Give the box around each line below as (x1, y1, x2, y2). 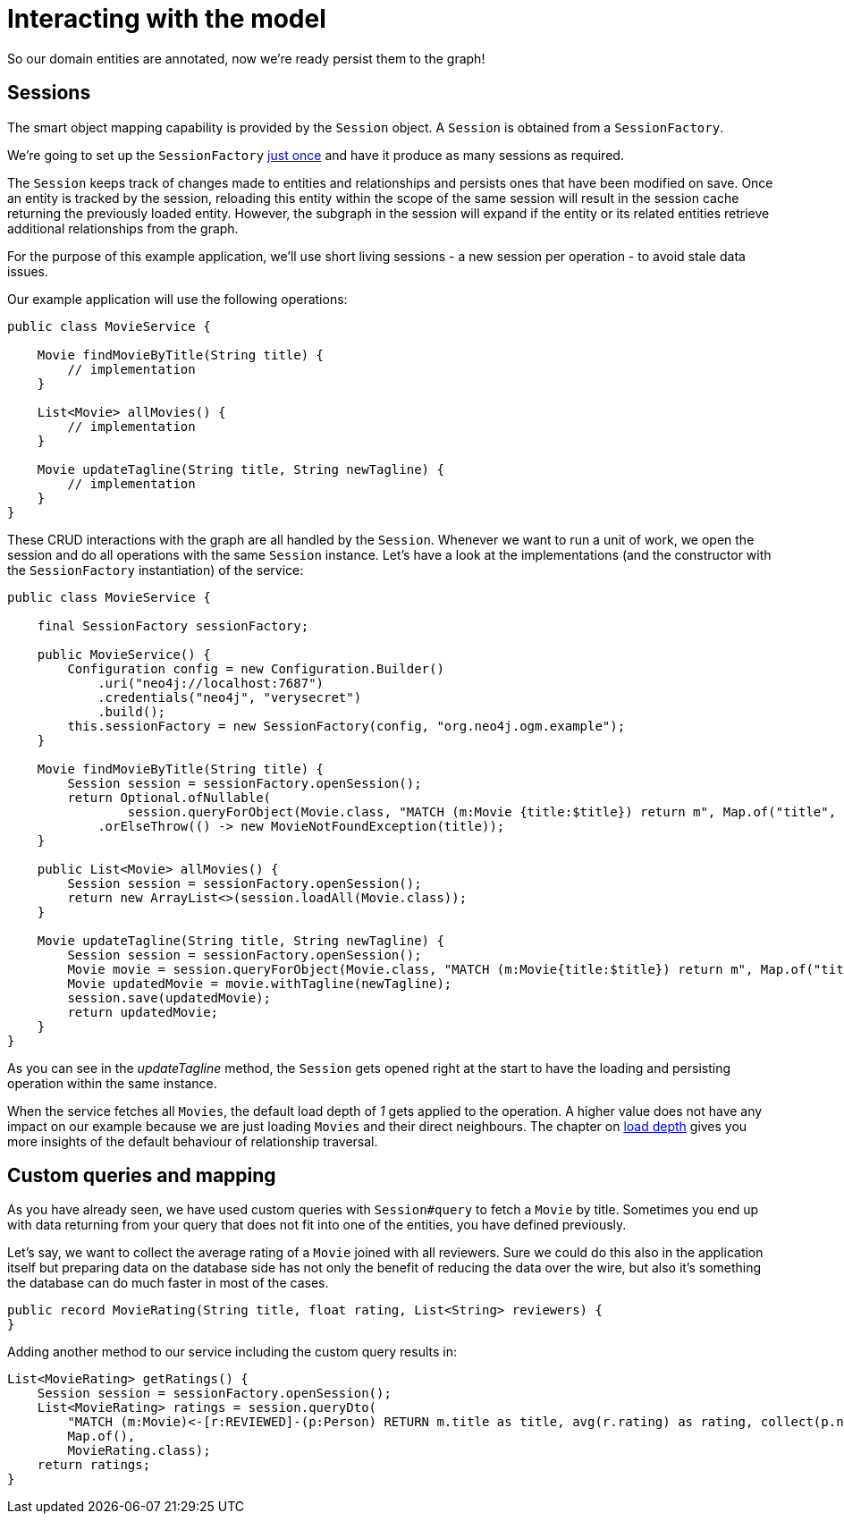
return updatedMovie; (67, 1004, 219, 1019)
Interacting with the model (7, 4, 326, 34)
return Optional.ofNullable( (67, 790, 272, 805)
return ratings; (37, 1458, 151, 1473)
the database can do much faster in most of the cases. (7, 1275, 329, 1291)
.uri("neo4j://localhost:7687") (97, 675, 325, 690)
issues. (7, 263, 49, 279)
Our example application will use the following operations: (7, 291, 348, 307)
